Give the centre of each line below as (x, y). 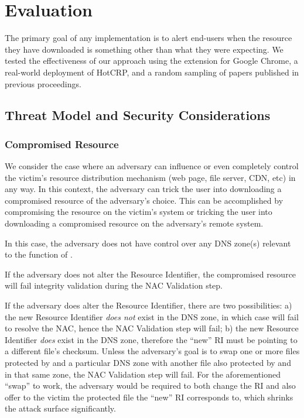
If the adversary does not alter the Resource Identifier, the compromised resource (151, 274)
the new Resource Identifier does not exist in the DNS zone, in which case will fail (152, 316)
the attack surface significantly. (60, 408)
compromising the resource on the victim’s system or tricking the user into (139, 212)
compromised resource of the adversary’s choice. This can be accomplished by (144, 200)
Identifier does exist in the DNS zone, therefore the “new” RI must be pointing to (151, 339)
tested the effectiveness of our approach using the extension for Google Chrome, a (151, 61)
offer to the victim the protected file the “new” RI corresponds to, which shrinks (149, 397)
